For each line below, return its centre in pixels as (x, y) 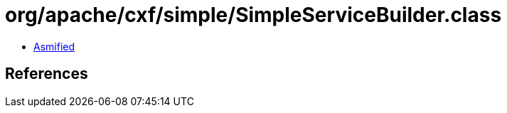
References (47, 74)
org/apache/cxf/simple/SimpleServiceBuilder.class (253, 15)
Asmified (54, 46)
